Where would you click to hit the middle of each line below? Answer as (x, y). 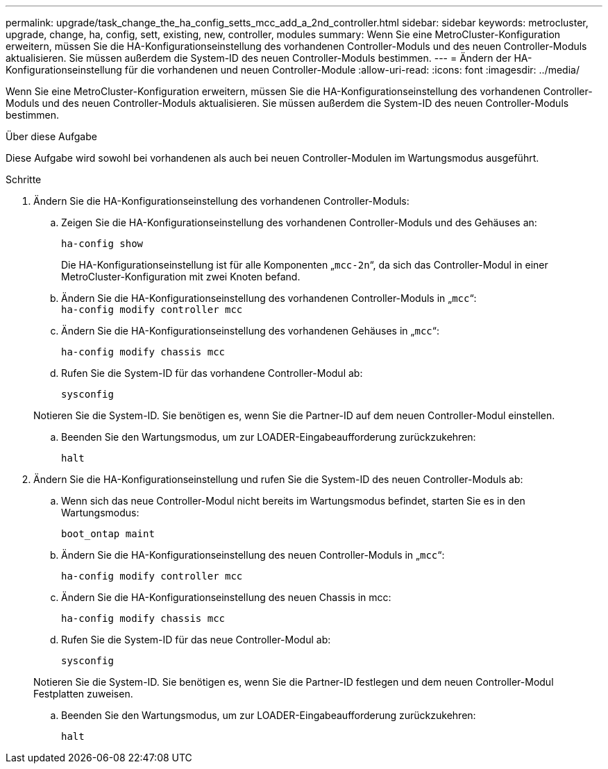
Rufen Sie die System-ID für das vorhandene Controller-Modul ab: (212, 373)
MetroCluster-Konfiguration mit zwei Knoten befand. (181, 277)
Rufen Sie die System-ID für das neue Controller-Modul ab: (196, 640)
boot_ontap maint (108, 534)
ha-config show (102, 244)
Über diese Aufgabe (51, 136)
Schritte (24, 179)
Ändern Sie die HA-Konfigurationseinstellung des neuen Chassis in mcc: (226, 597)
